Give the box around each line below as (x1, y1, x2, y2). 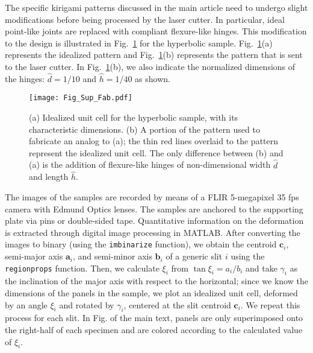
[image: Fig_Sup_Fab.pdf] (29, 94, 132, 103)
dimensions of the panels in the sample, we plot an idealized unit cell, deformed (5, 287, 298, 299)
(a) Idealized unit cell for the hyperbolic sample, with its (29, 111, 238, 124)
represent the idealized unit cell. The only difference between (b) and (29, 146, 284, 159)
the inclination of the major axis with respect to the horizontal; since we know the (5, 275, 308, 287)
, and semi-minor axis (72, 250, 152, 262)
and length (29, 170, 69, 183)
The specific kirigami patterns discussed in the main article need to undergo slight (5, 1, 308, 13)
